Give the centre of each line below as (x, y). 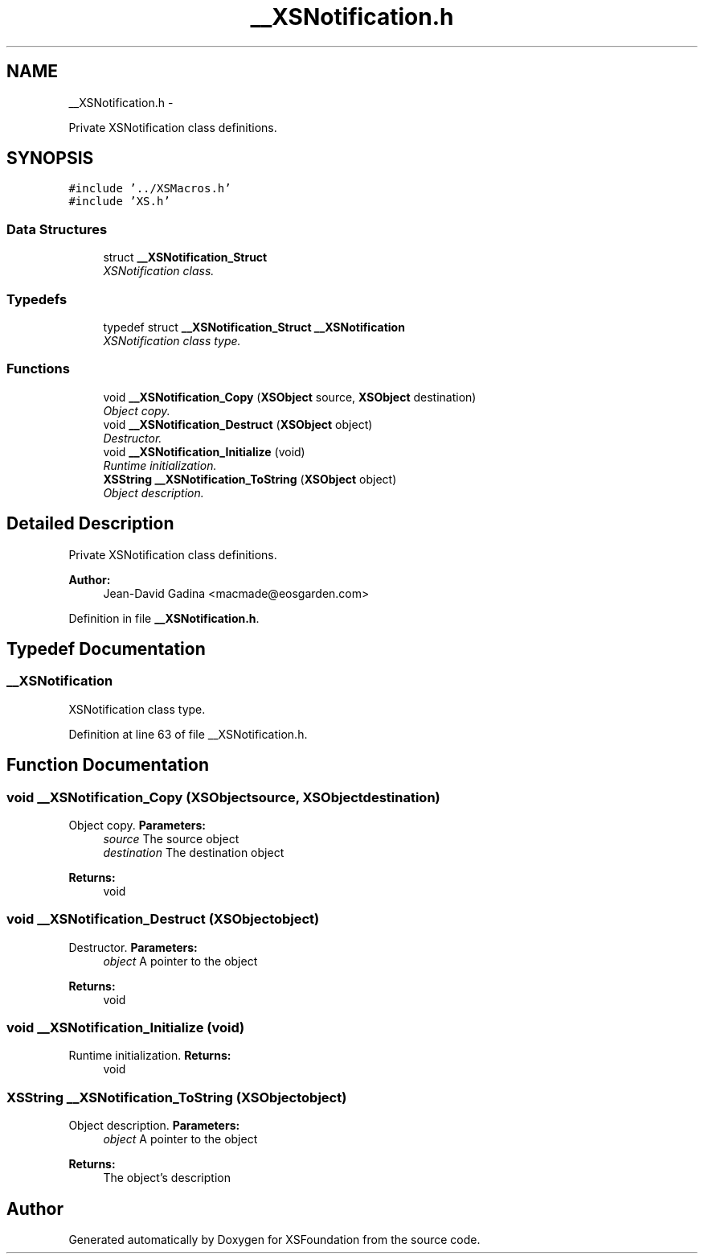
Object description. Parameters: (154, 1126)
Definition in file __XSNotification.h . (164, 618)
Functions (38, 369)
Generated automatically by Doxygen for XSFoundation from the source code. (274, 1240)
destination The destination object (194, 852)
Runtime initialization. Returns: (150, 1056)
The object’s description (167, 1178)
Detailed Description (90, 524)
